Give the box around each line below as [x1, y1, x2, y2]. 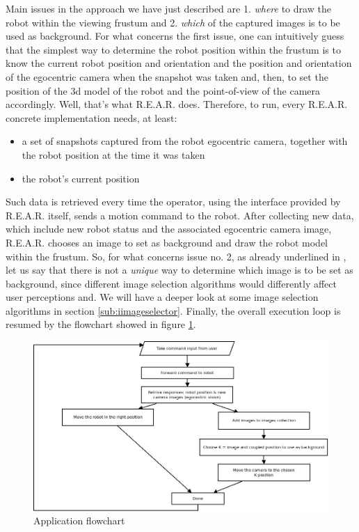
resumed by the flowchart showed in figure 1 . [6, 317, 196, 331]
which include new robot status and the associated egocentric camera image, [6, 221, 332, 236]
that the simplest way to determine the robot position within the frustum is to [6, 42, 341, 56]
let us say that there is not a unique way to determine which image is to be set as [6, 263, 353, 277]
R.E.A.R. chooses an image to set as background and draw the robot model [6, 235, 328, 249]
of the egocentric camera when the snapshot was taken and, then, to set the [6, 69, 328, 84]
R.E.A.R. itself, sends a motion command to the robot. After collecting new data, [6, 208, 354, 222]
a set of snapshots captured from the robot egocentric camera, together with [22, 134, 348, 148]
